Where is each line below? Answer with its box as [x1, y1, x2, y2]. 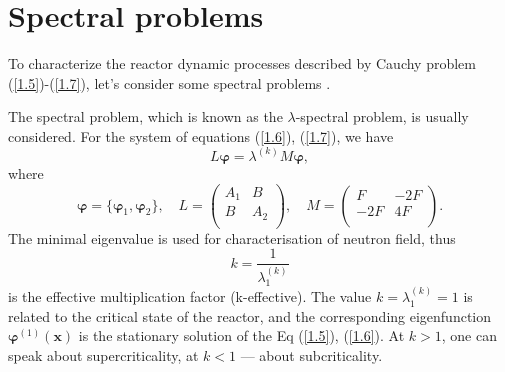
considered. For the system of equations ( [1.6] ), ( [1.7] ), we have [8, 125, 394, 146]
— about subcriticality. [240, 344, 383, 365]
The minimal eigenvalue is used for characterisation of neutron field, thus [8, 227, 456, 248]
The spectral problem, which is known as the [8, 106, 283, 127]
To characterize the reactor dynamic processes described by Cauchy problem [8, 53, 476, 74]
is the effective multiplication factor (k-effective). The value [8, 286, 372, 307]
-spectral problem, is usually [295, 106, 469, 127]
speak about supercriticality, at [8, 344, 199, 365]
